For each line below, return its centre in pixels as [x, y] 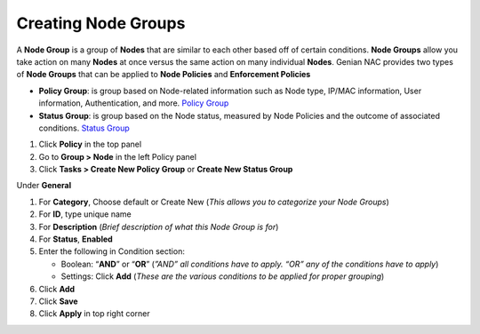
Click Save [59, 301]
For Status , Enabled [76, 239]
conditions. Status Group [84, 128]
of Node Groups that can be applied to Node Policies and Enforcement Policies [164, 75]
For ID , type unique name [85, 214]
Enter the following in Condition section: [112, 251]
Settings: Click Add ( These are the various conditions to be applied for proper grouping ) [223, 276]
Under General [44, 186]
